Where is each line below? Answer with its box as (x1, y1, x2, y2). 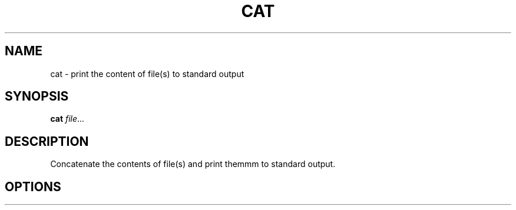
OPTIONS (5, 179, 61, 194)
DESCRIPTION (5, 134, 89, 149)
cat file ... (50, 114, 85, 124)
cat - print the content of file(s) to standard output (50, 68, 244, 79)
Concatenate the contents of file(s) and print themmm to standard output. (50, 159, 336, 169)
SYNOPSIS (5, 89, 69, 104)
